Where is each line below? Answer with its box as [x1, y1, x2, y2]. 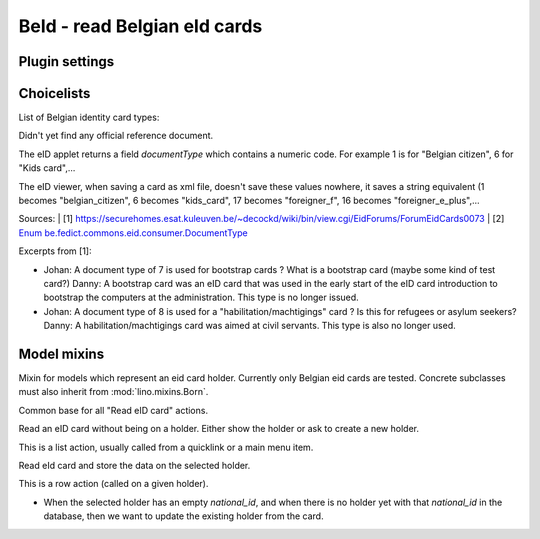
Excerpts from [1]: [18, 245, 92, 257]
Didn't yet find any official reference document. [18, 130, 214, 142]
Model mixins [18, 345, 105, 362]
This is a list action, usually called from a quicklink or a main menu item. [18, 441, 314, 453]
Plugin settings [18, 53, 115, 70]
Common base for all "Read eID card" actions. [18, 404, 209, 416]
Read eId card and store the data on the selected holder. [18, 460, 251, 472]
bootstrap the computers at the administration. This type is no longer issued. [43, 291, 359, 304]
